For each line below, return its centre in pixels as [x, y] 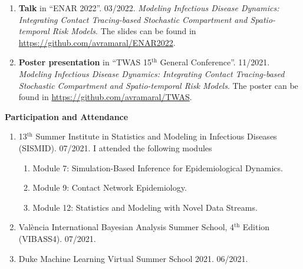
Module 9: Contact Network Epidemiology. [110, 187]
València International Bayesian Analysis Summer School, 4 [126, 227]
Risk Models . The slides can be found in [124, 31]
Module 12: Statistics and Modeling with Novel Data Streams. [145, 207]
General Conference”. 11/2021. [215, 62]
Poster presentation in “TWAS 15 [85, 62]
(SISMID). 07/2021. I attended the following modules [115, 147]
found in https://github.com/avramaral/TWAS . [105, 97]
